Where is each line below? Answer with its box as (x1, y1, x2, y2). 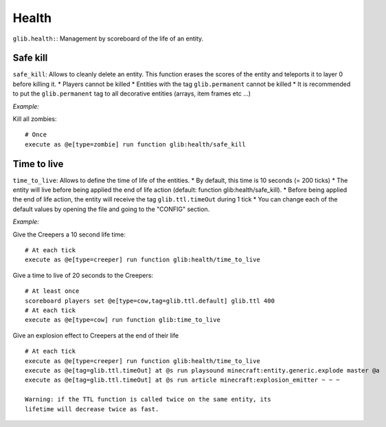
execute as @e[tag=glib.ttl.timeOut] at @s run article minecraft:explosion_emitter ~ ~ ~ (25, 376, 340, 384)
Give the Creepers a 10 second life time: (12, 230, 126, 239)
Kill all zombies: (12, 115, 58, 123)
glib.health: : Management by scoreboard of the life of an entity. (12, 34, 204, 43)
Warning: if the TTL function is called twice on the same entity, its (25, 395, 271, 404)
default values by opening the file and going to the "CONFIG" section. (12, 205, 210, 213)
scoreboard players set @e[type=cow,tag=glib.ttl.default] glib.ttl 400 (25, 296, 275, 305)
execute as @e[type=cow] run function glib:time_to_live (25, 316, 221, 324)
